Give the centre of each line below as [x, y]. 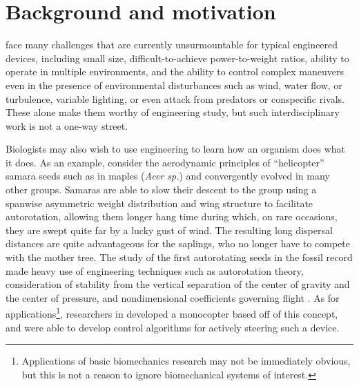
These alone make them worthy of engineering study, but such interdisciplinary [173, 112]
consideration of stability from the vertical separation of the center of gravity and [178, 284]
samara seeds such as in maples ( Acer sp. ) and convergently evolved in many [168, 176]
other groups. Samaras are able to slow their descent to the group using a [161, 190]
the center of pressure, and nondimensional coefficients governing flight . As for [173, 297]
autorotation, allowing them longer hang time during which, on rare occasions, [172, 216]
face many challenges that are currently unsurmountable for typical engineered [172, 45]
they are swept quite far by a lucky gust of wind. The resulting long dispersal [169, 230]
